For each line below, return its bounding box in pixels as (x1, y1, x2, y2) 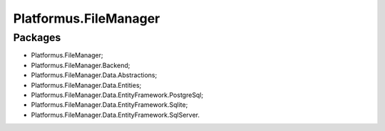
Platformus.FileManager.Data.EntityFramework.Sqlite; (31, 101, 188, 109)
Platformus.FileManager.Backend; (31, 61, 130, 69)
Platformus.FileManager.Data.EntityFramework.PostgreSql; (31, 91, 204, 99)
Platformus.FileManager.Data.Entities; (31, 81, 142, 89)
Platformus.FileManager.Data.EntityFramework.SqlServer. (31, 110, 200, 119)
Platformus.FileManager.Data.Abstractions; (31, 71, 158, 79)
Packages (13, 31, 61, 44)
